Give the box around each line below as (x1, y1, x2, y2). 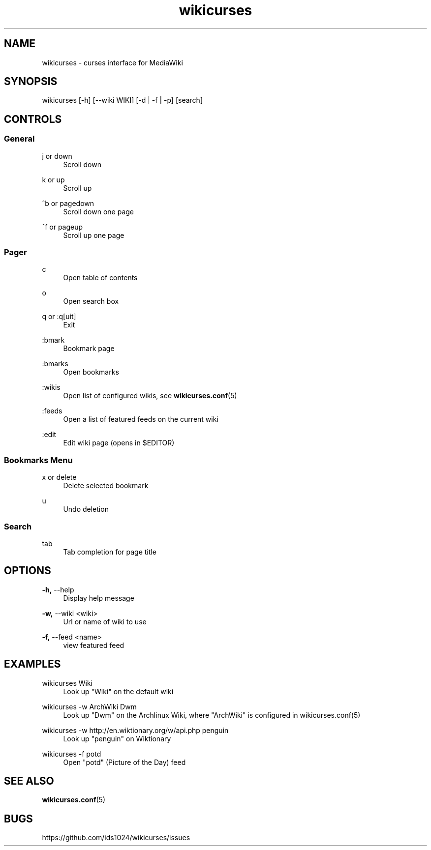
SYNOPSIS (4, 75, 58, 88)
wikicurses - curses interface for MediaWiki (42, 58, 183, 67)
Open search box (63, 297, 119, 306)
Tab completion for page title (63, 547, 156, 556)
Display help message (63, 593, 134, 602)
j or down (42, 151, 72, 160)
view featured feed (63, 641, 124, 649)
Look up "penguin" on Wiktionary (63, 734, 171, 743)
